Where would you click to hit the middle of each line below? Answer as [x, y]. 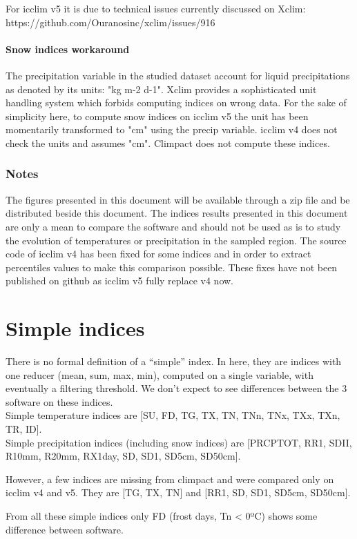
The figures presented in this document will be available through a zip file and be [178, 199]
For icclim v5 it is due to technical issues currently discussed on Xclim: [156, 8]
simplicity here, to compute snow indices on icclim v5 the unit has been [157, 116]
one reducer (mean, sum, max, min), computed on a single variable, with [160, 374]
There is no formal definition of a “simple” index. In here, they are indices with [174, 361]
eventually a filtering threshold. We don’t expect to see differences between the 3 [176, 388]
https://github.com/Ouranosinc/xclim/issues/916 [110, 22]
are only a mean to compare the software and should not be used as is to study [173, 226]
